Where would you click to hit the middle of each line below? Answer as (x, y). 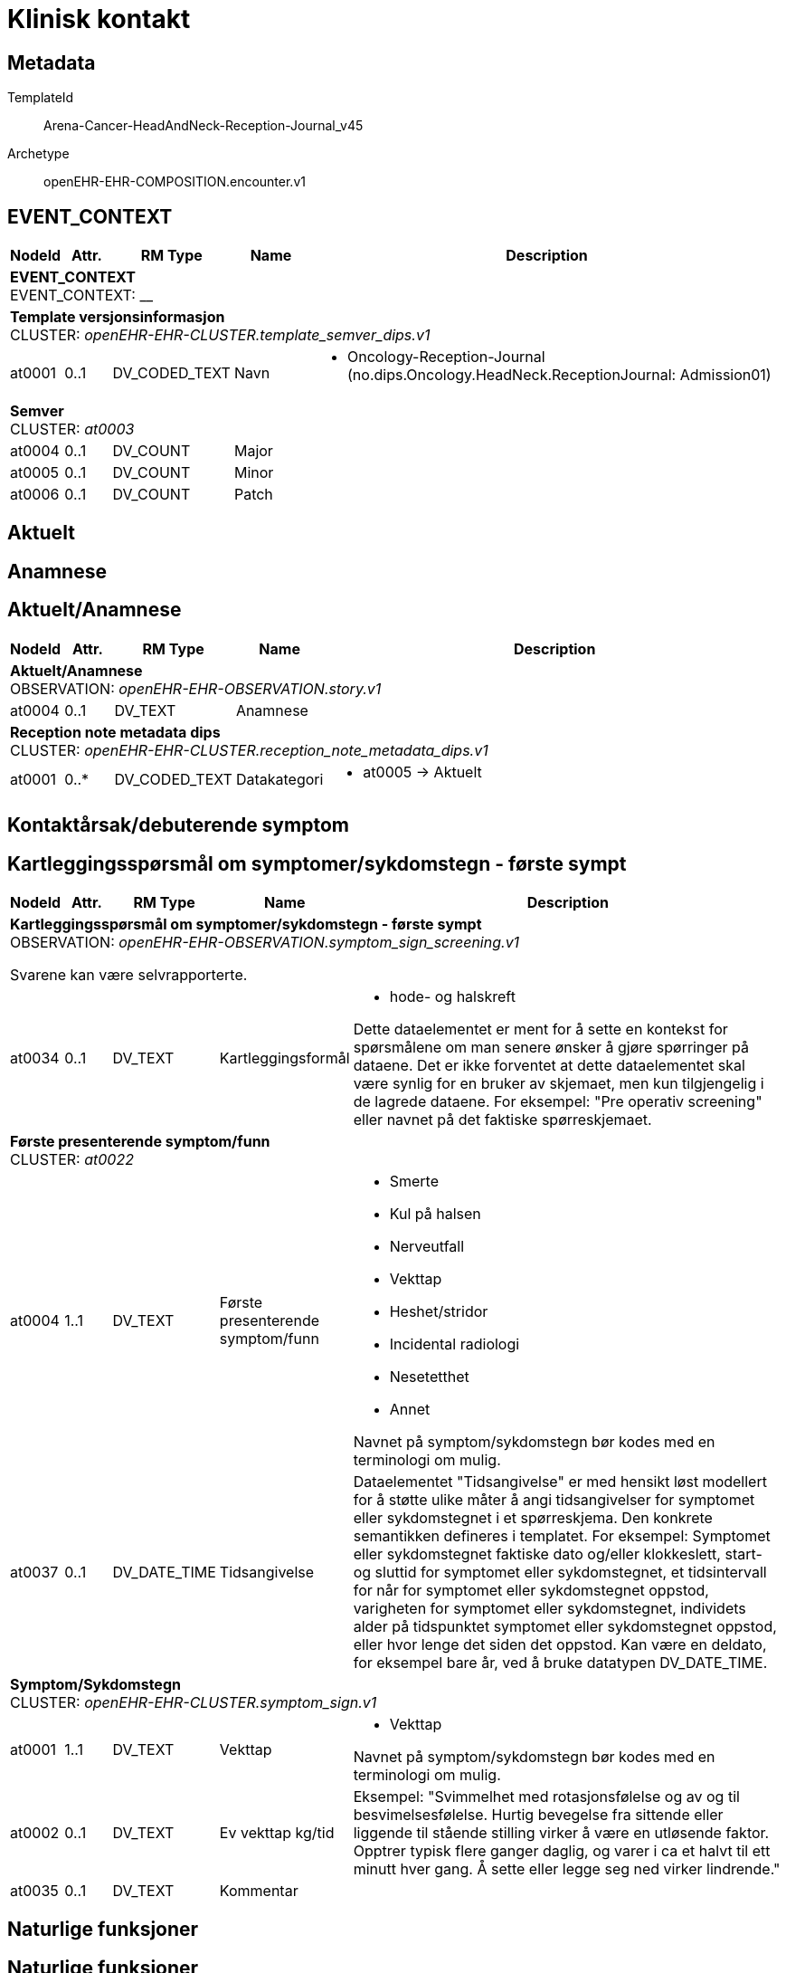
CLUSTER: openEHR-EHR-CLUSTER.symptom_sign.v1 (194, 1702)
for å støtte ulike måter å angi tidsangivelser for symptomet (554, 1499)
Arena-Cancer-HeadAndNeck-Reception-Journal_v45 (204, 126)
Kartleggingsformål (284, 1058)
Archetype (38, 154)
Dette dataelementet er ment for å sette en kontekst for (540, 1029)
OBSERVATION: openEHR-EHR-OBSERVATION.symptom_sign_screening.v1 (265, 942)
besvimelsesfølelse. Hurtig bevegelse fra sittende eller (538, 1814)
